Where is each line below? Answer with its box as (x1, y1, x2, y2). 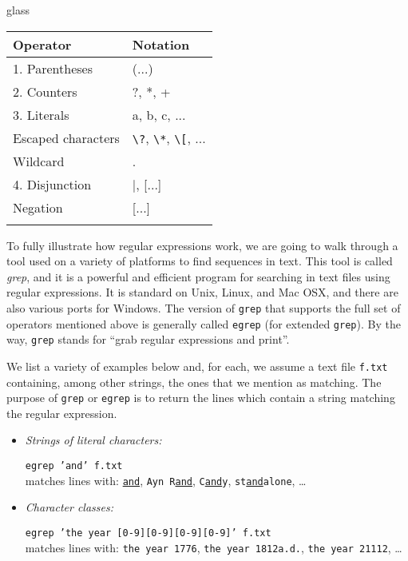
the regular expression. (6, 404, 117, 421)
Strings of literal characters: (25, 432, 162, 448)
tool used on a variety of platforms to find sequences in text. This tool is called (6, 253, 393, 269)
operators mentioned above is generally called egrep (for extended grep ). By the (6, 315, 401, 332)
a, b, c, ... (132, 105, 186, 124)
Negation (13, 197, 63, 217)
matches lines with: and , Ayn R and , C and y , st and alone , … (25, 471, 307, 488)
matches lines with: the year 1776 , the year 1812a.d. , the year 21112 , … (25, 539, 402, 555)
